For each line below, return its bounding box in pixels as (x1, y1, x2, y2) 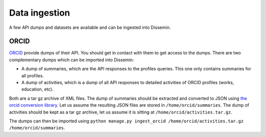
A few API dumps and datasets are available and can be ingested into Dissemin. (9, 24, 171, 30)
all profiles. (21, 72, 44, 78)
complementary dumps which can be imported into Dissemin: (9, 57, 134, 63)
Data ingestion (9, 7, 70, 18)
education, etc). (21, 86, 54, 92)
